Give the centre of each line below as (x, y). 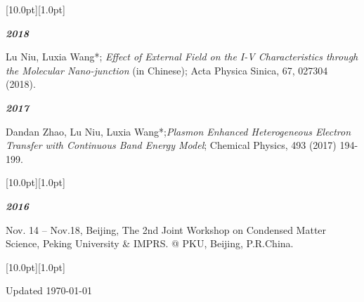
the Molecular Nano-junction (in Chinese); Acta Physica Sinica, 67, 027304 (167, 70)
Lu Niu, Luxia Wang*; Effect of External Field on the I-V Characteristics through (182, 57)
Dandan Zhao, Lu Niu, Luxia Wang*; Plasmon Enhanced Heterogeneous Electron (178, 131)
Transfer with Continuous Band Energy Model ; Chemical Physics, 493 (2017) (171, 145)
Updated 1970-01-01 (49, 290)
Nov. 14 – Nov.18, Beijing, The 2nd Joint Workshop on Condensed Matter (166, 229)
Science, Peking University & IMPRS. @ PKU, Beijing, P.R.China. (150, 243)
